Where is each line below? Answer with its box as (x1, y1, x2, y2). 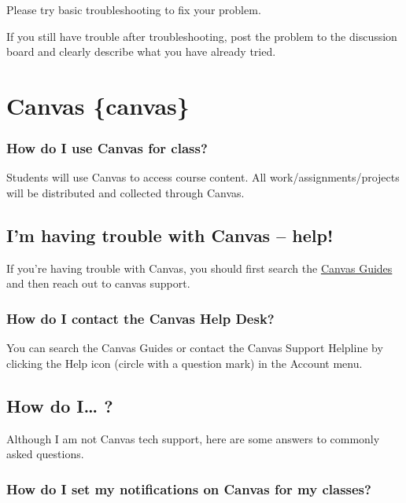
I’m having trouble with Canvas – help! (6, 222, 334, 247)
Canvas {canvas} (6, 89, 190, 121)
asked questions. (6, 446, 84, 462)
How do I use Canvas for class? (6, 138, 208, 158)
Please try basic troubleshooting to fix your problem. (6, 2, 261, 17)
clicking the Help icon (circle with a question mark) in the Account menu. (6, 354, 363, 371)
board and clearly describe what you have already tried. (6, 43, 276, 60)
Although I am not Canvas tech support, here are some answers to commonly (6, 430, 380, 446)
